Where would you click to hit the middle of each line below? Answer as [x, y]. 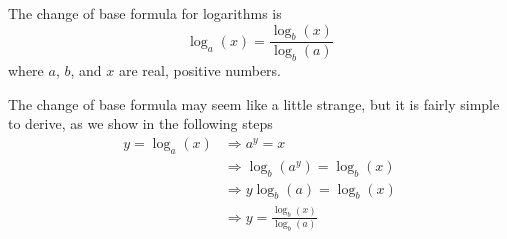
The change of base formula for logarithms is [145, 13]
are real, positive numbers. [199, 70]
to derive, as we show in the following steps [140, 123]
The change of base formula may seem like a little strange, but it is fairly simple [254, 103]
